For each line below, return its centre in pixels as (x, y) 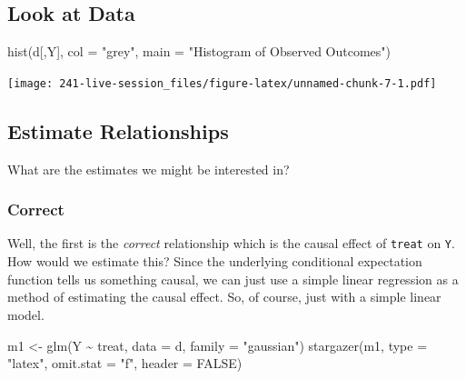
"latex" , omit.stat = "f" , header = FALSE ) (125, 363)
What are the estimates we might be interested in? (149, 169)
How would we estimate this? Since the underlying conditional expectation (215, 261)
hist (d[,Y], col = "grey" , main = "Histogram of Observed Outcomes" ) (199, 51)
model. (26, 314)
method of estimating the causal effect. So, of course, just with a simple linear (224, 297)
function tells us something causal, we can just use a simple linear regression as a (233, 279)
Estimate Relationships (118, 130)
